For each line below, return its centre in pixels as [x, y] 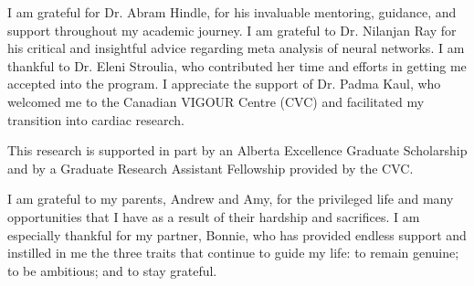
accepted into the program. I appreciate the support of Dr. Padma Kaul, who [224, 84]
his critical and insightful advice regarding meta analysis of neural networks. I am [236, 48]
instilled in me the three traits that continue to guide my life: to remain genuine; [233, 253]
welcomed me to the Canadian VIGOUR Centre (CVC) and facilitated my [216, 101]
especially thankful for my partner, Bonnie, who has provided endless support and [237, 234]
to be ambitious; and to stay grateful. [112, 270]
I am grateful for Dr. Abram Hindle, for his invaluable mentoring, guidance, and [232, 12]
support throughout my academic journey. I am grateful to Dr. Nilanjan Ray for [232, 30]
